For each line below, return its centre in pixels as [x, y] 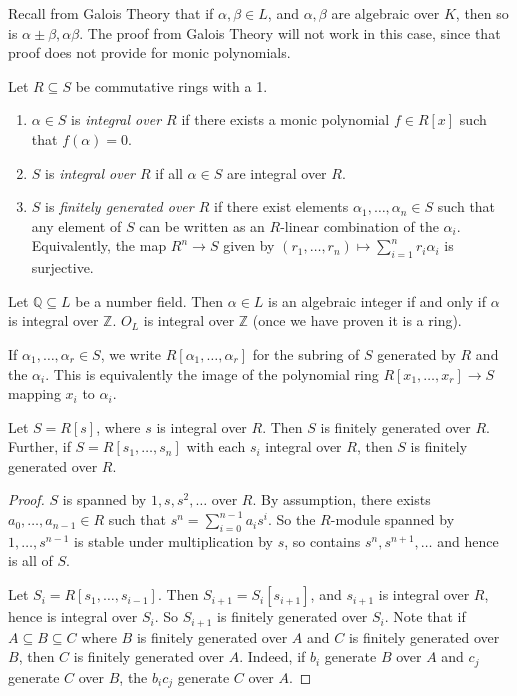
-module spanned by [392, 519]
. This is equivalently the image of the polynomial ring [212, 373]
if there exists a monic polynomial [285, 119]
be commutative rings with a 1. [171, 85]
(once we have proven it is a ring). [357, 320]
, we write [131, 353]
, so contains [322, 540]
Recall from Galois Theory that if [111, 13]
